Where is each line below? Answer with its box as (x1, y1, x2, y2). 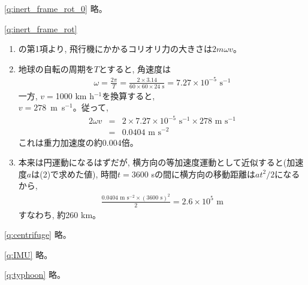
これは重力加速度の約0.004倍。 (18, 136, 138, 148)
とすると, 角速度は (98, 62, 171, 75)
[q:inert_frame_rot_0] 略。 (4, 2, 107, 14)
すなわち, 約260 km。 (18, 208, 101, 220)
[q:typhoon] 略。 (4, 268, 65, 281)
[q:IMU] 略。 (4, 248, 53, 261)
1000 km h (55, 89, 94, 102)
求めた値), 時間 (59, 167, 118, 180)
